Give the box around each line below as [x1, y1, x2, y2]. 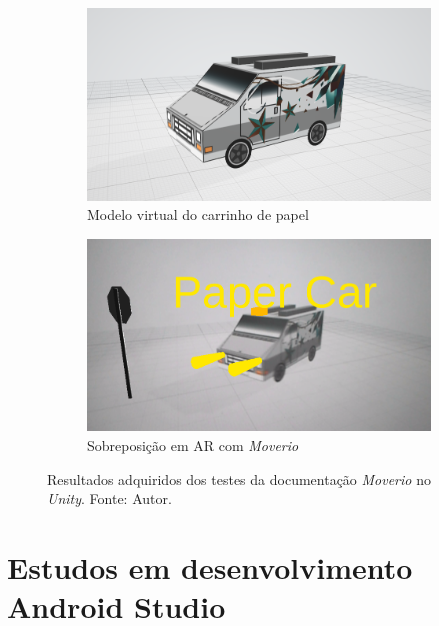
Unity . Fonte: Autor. [47, 488, 172, 509]
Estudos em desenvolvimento [7, 547, 413, 587]
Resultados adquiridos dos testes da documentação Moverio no [47, 468, 431, 489]
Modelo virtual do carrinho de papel [87, 204, 309, 225]
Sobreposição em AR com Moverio [87, 435, 299, 456]
